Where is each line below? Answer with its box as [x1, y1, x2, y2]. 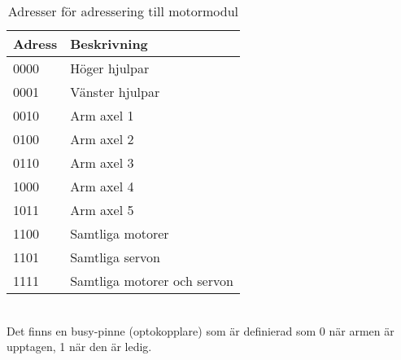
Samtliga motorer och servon [70, 271, 233, 290]
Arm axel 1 [70, 106, 134, 125]
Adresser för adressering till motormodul [7, 2, 239, 20]
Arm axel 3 [70, 153, 134, 172]
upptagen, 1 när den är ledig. [7, 338, 152, 355]
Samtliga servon [70, 248, 160, 266]
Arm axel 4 [70, 177, 134, 195]
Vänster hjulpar [70, 82, 160, 101]
